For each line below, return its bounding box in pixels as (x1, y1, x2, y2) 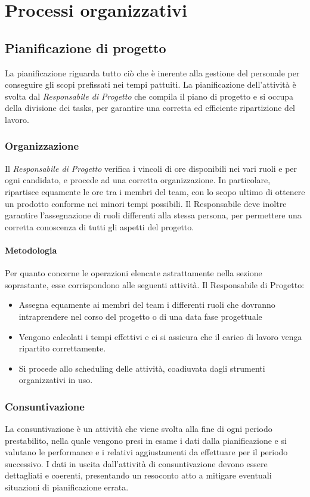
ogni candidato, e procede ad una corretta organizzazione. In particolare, (5, 174, 271, 186)
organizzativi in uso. (18, 373, 93, 386)
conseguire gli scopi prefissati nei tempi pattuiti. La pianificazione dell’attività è (5, 78, 296, 91)
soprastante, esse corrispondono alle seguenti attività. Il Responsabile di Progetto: (5, 278, 305, 291)
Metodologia (5, 243, 57, 256)
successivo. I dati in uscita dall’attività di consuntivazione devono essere (5, 457, 268, 470)
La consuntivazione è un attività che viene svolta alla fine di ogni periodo (5, 422, 272, 435)
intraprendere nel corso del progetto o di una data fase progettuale (18, 310, 262, 322)
